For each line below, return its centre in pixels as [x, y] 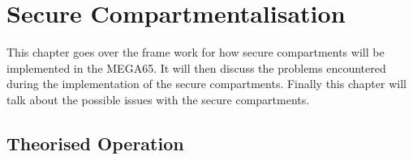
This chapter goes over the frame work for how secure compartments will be [196, 52]
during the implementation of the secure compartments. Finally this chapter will [206, 84]
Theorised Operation [95, 143]
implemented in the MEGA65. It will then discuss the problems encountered [196, 67]
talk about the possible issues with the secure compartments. [158, 99]
